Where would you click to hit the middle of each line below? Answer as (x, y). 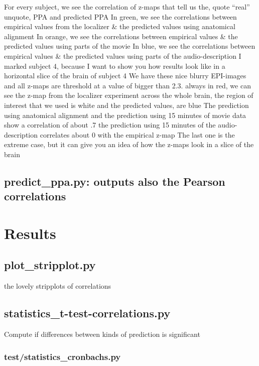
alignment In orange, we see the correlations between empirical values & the (121, 36)
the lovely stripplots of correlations (58, 286)
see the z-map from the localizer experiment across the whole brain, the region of (129, 95)
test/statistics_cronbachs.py (62, 356)
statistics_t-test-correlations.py (87, 313)
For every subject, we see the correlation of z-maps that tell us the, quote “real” (127, 7)
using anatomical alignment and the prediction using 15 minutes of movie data (125, 115)
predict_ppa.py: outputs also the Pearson (115, 181)
